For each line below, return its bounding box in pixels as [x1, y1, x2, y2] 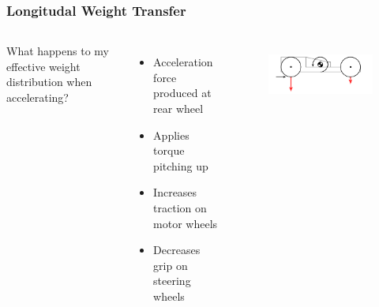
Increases [153, 184, 197, 200]
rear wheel [153, 100, 204, 116]
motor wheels [153, 215, 218, 231]
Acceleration [153, 54, 213, 70]
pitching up [153, 157, 208, 174]
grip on [153, 256, 188, 273]
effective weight [6, 58, 81, 74]
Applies [153, 126, 189, 143]
